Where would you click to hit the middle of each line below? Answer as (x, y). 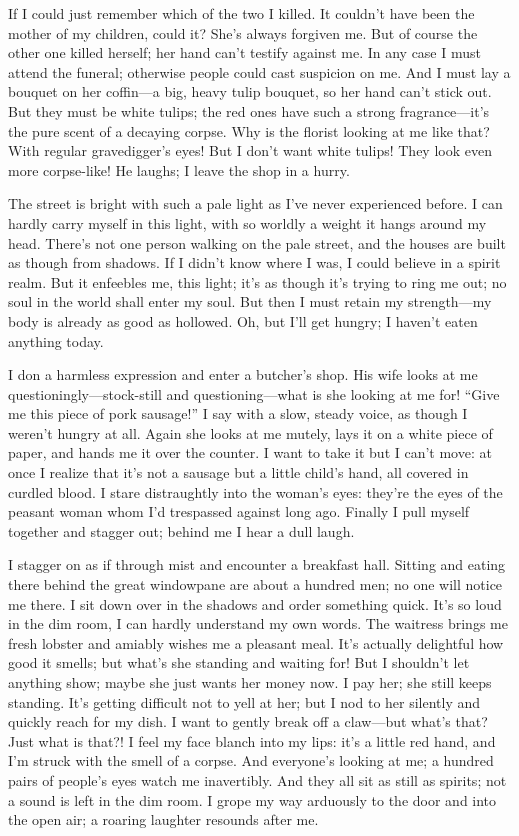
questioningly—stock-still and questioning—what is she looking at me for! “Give (254, 393)
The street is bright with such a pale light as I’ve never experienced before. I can (255, 203)
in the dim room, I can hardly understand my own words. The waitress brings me (258, 623)
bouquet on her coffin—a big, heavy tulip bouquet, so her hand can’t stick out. (250, 91)
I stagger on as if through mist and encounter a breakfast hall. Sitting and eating (257, 564)
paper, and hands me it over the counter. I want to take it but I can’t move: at (250, 452)
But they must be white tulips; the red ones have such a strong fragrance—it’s (249, 110)
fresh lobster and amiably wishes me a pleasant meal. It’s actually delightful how (256, 642)
